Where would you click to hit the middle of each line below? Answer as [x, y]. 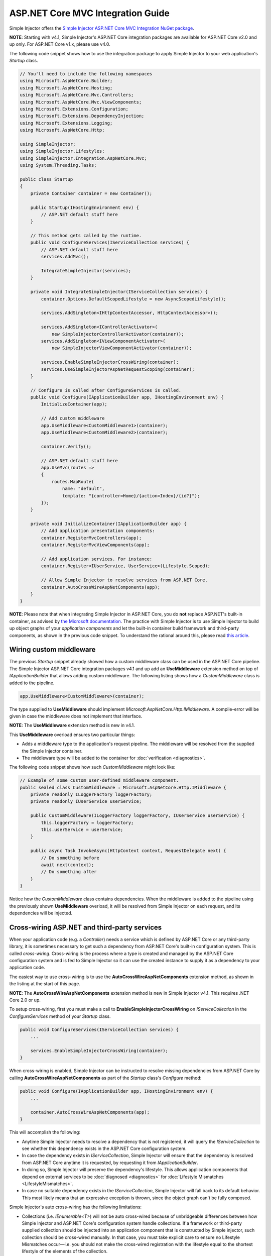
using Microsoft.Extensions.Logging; [66, 123]
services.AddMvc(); [65, 257]
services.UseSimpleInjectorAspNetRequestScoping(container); [118, 369]
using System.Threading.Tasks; [58, 165]
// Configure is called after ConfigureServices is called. [106, 390]
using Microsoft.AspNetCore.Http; [62, 130]
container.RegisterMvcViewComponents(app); [95, 545]
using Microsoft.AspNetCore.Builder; [66, 81]
